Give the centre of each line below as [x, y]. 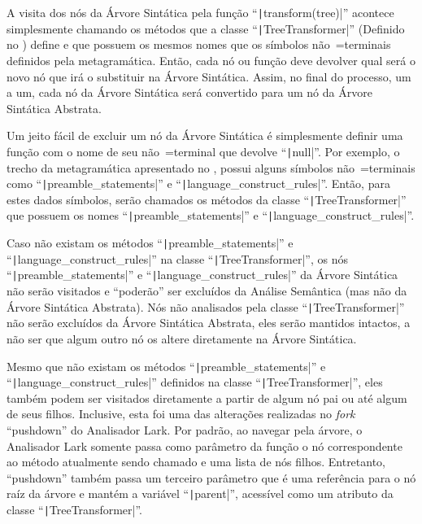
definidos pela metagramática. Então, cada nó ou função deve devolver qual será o [211, 60]
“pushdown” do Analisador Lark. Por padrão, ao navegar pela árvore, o [185, 430]
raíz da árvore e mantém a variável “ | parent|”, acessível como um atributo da [200, 493]
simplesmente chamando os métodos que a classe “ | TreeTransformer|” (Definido [206, 28]
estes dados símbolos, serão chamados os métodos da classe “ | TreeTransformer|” [207, 199]
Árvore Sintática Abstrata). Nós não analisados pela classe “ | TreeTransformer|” [206, 306]
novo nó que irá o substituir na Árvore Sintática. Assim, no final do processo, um [209, 76]
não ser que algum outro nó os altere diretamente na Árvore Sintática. [182, 338]
